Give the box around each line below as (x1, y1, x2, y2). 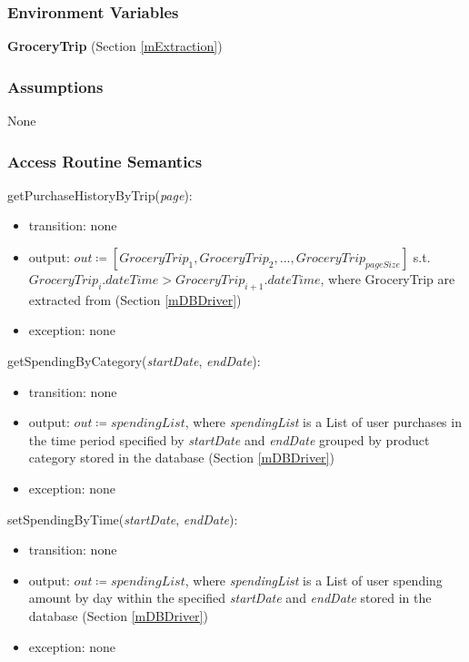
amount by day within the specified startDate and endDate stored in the (28, 588, 432, 607)
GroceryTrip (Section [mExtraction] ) (7, 36, 223, 56)
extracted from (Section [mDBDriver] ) (28, 290, 242, 309)
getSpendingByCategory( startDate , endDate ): (7, 351, 261, 371)
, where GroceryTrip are (320, 270, 455, 289)
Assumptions (7, 75, 104, 97)
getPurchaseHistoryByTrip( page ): (7, 185, 193, 204)
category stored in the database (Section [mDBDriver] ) (28, 448, 334, 467)
